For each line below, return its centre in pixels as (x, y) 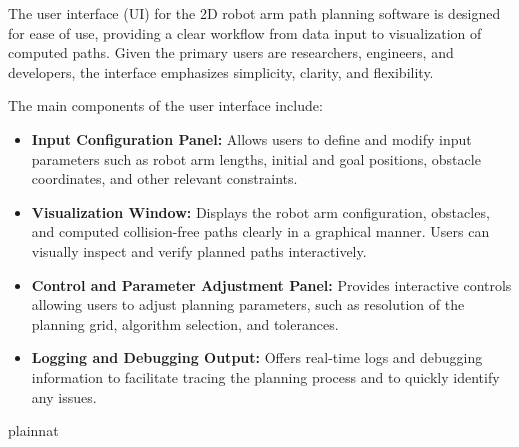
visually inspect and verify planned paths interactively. (199, 250)
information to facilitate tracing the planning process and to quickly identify (265, 376)
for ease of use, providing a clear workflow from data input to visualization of (245, 32)
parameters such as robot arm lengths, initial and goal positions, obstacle (256, 158)
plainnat (33, 430)
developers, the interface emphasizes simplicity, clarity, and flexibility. (221, 71)
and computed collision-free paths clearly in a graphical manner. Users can (260, 231)
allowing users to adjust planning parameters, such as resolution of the (248, 304)
